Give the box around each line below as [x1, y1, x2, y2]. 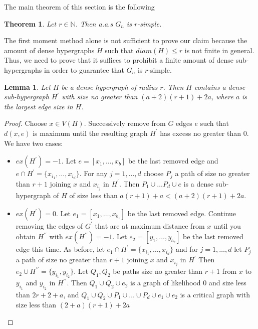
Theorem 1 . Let [4, 18, 57, 29]
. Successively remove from [84, 118, 166, 128]
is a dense [183, 178, 213, 189]
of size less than [69, 190, 118, 201]
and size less [208, 277, 246, 288]
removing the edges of [16, 220, 83, 231]
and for [175, 244, 198, 254]
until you [213, 220, 241, 231]
